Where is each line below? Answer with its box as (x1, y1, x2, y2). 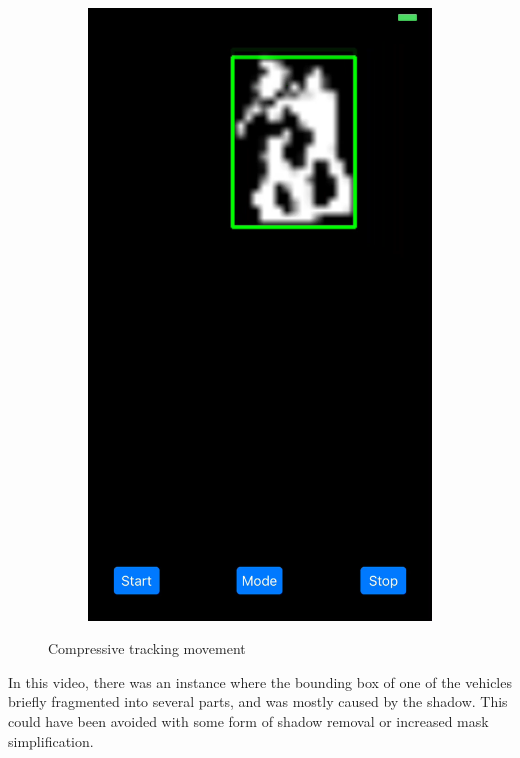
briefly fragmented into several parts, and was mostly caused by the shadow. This (8, 691, 508, 712)
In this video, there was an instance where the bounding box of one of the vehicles (8, 671, 512, 692)
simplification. (8, 730, 94, 751)
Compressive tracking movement (48, 638, 246, 659)
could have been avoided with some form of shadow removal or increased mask (8, 710, 489, 731)
